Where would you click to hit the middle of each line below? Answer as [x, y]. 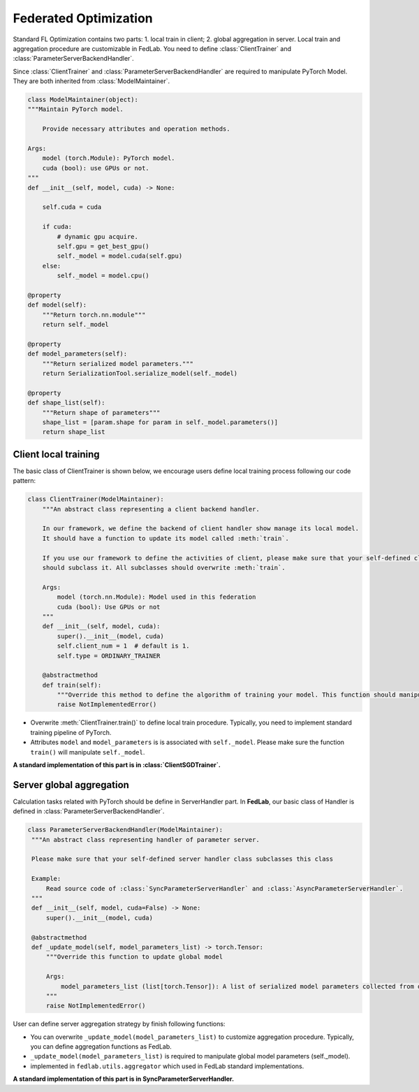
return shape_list [74, 432]
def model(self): [57, 305]
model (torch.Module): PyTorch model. [109, 158]
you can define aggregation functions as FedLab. [101, 1047]
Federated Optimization [83, 18]
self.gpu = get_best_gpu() [103, 246]
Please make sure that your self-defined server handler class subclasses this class [183, 859]
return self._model [76, 325]
